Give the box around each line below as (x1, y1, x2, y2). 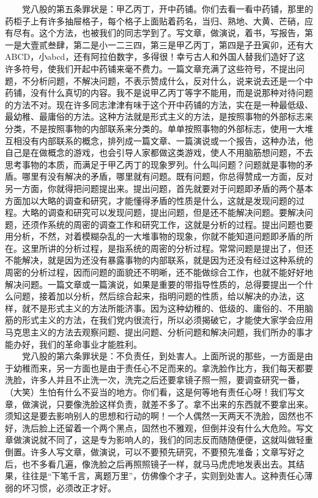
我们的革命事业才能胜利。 (39, 337, 142, 350)
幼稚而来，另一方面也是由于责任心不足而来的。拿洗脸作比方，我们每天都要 (13, 361, 313, 374)
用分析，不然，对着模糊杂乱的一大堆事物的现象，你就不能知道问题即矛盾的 (5, 230, 305, 243)
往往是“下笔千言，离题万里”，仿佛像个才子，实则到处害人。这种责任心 (21, 469, 305, 482)
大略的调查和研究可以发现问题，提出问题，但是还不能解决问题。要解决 (21, 206, 305, 219)
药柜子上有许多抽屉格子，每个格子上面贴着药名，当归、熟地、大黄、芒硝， (5, 14, 305, 27)
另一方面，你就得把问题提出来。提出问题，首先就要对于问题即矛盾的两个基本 (5, 181, 313, 194)
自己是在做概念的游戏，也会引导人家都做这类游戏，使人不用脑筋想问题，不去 (5, 146, 313, 159)
